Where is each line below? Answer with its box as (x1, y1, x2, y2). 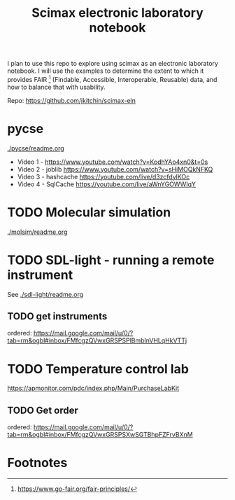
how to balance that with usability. (7, 83, 106, 91)
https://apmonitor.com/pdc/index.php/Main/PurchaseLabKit (7, 384, 180, 393)
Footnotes (7, 455, 68, 471)
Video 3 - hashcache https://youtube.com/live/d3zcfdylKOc (17, 172, 190, 181)
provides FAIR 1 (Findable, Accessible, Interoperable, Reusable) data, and (7, 74, 218, 83)
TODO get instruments (7, 310, 108, 323)
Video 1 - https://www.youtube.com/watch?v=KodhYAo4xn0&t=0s (17, 158, 208, 166)
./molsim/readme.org (7, 228, 68, 236)
